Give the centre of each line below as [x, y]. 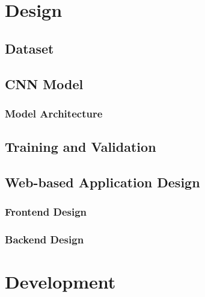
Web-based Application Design [102, 182]
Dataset [29, 48]
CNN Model [44, 83]
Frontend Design [46, 212]
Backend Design [44, 239]
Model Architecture [54, 113]
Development [60, 282]
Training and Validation [81, 147]
